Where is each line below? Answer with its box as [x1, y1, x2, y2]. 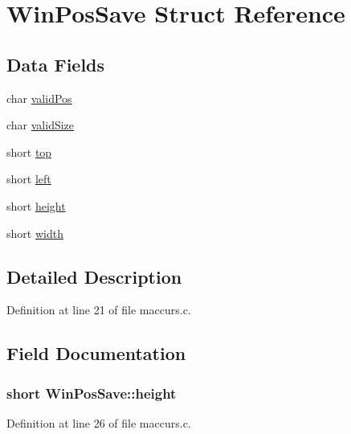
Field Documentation [6, 341, 186, 366]
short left [6, 170, 51, 187]
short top [6, 143, 52, 160]
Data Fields [6, 51, 105, 76]
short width [6, 224, 63, 241]
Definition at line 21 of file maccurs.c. [6, 301, 191, 318]
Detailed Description [6, 264, 182, 289]
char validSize [6, 117, 75, 133]
